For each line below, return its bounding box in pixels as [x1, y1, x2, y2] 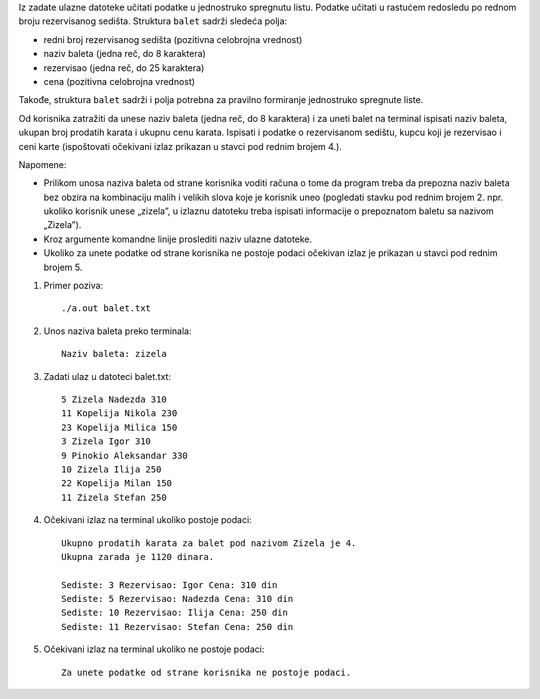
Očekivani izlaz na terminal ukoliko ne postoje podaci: [43, 643, 265, 655]
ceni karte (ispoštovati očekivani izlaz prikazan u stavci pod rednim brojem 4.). [18, 140, 342, 152]
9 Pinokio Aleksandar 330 [61, 450, 189, 461]
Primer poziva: [43, 280, 104, 292]
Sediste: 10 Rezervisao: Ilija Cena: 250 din [61, 607, 289, 619]
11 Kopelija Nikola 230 [61, 408, 178, 419]
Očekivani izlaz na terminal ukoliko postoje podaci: [43, 514, 252, 526]
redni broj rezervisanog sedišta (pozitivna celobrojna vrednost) [43, 33, 303, 45]
